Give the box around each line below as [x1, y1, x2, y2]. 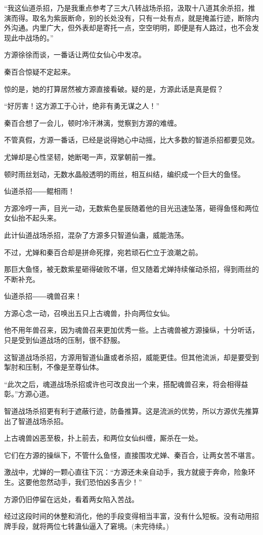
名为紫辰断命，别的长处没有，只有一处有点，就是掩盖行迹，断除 [39, 12, 252, 23]
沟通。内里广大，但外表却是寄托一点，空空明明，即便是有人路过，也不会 [11, 22, 252, 33]
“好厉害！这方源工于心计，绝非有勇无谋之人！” [4, 100, 160, 111]
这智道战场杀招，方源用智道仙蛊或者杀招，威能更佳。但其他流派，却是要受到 [4, 351, 259, 362]
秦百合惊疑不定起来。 [4, 66, 75, 77]
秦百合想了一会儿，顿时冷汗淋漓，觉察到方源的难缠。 [4, 117, 181, 128]
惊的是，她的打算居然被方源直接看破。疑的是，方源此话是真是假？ [4, 83, 224, 94]
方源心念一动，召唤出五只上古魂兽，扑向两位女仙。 [4, 307, 174, 318]
